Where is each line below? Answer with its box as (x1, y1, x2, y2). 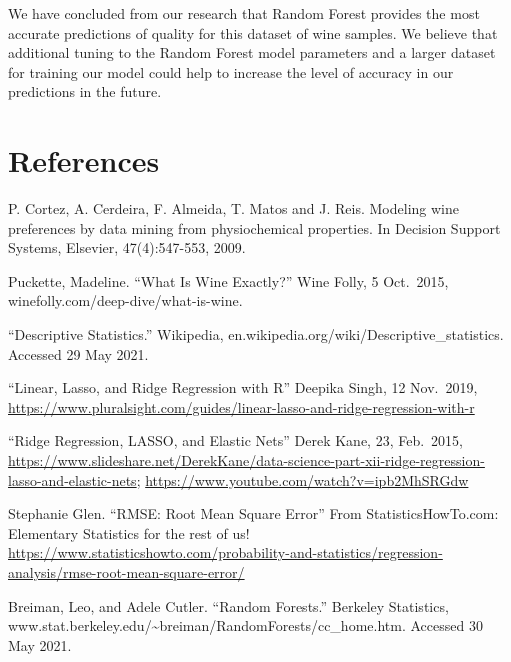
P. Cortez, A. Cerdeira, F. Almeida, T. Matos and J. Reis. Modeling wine (8, 198, 459, 219)
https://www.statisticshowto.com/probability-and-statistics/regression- (8, 542, 443, 563)
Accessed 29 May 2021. (8, 343, 149, 364)
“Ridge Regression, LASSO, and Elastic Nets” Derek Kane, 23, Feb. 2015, (8, 430, 463, 451)
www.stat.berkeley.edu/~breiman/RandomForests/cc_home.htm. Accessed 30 (8, 615, 483, 636)
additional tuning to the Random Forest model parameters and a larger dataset (8, 42, 496, 63)
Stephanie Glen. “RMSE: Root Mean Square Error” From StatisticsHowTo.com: (8, 503, 499, 524)
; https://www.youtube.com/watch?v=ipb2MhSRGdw (136, 469, 469, 490)
